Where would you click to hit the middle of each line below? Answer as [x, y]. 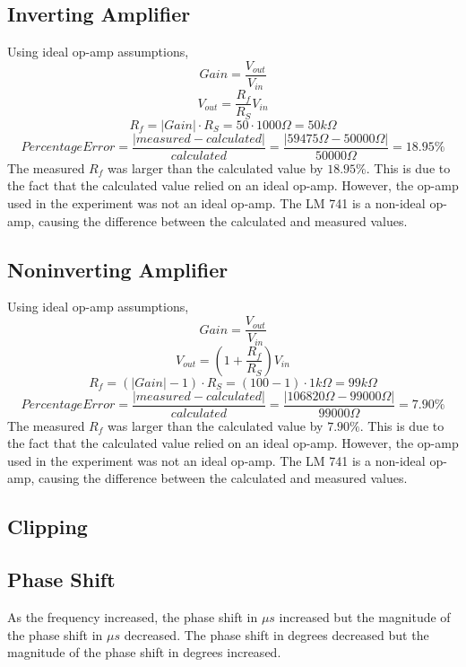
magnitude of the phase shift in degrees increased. [144, 652]
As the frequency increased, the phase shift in [133, 617]
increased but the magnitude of [365, 617]
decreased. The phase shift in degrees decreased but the [276, 634]
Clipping [47, 527]
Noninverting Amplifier [118, 269]
